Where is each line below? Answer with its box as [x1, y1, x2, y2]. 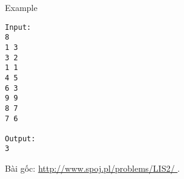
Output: [5, 134, 36, 143]
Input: [5, 23, 31, 32]
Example [5, 1, 38, 13]
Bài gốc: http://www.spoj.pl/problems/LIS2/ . [5, 162, 180, 175]
